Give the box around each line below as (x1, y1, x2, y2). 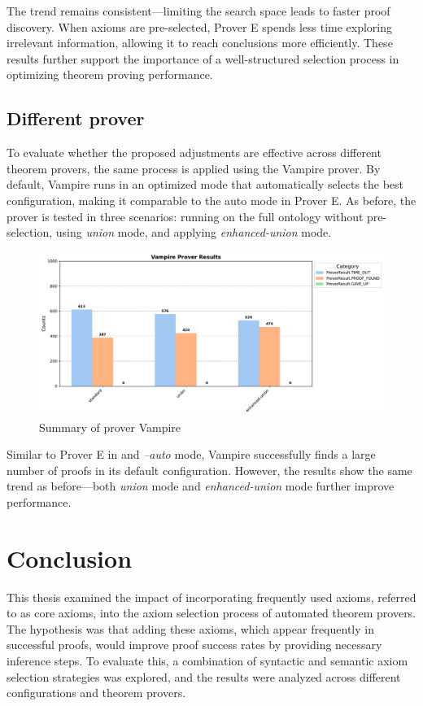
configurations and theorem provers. (7, 684, 186, 701)
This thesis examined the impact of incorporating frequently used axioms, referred (7, 588, 416, 605)
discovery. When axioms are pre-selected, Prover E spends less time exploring (7, 18, 393, 35)
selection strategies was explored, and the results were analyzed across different (7, 668, 401, 685)
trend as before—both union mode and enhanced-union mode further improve (7, 477, 395, 495)
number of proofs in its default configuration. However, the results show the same (7, 461, 412, 478)
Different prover (7, 106, 145, 131)
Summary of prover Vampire (39, 418, 181, 435)
